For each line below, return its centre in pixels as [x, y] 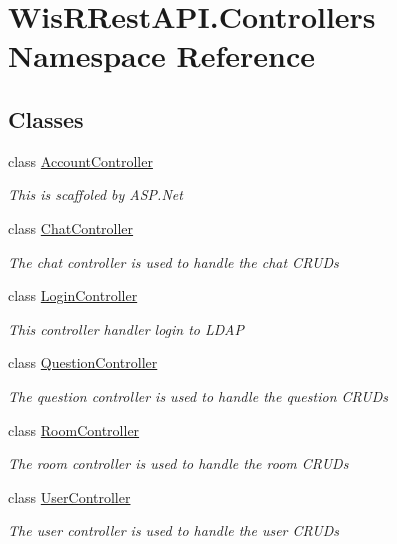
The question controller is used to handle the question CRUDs [198, 395]
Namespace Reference [161, 55]
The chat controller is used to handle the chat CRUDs [173, 261]
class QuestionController [83, 362]
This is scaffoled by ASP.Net [95, 194]
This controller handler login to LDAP [126, 328]
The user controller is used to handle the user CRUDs [174, 530]
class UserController [69, 496]
